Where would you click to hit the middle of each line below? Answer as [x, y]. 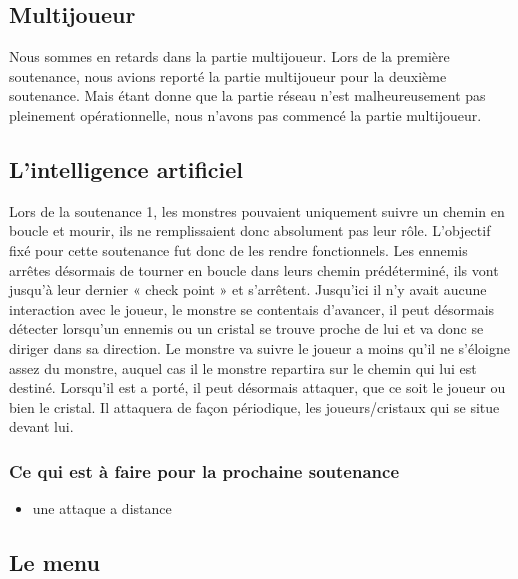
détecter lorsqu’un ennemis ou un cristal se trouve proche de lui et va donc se [246, 328]
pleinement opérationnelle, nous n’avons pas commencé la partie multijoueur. [245, 114]
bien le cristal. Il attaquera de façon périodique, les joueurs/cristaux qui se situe [254, 406]
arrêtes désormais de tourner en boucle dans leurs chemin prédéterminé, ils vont [254, 269]
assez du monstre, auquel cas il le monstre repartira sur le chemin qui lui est [243, 367]
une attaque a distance [102, 508]
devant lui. [41, 426]
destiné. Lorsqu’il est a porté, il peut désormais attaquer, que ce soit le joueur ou [257, 387]
